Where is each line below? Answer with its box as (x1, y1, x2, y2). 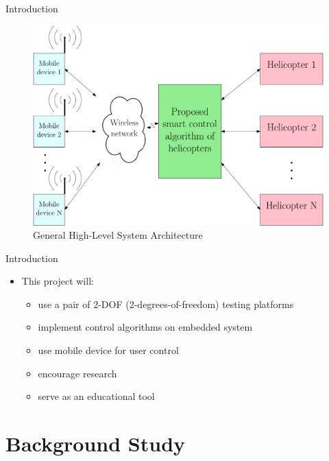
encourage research (38, 366, 117, 380)
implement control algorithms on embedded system (38, 320, 253, 334)
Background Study (5, 429, 186, 458)
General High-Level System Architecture (33, 228, 203, 242)
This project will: (21, 274, 94, 288)
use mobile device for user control (38, 343, 179, 357)
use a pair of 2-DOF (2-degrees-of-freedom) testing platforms (38, 296, 294, 311)
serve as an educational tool (38, 389, 155, 403)
